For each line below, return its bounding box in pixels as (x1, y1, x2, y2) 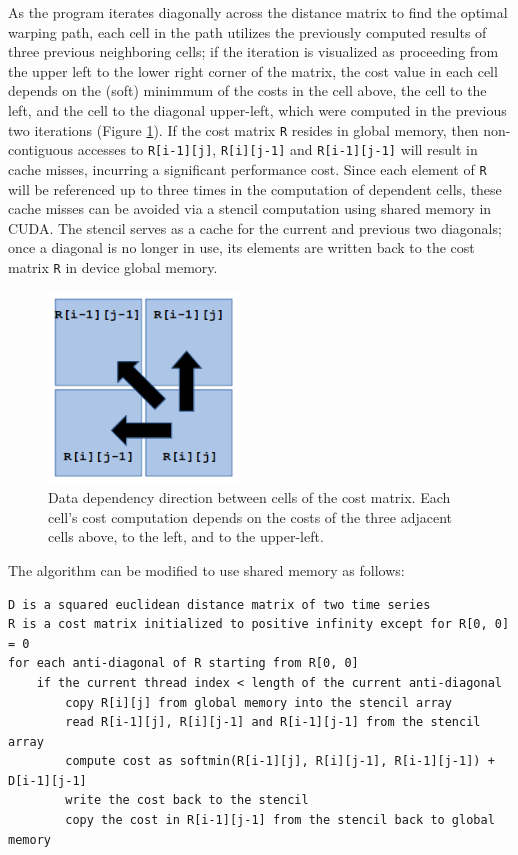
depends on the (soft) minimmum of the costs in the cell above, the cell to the (8, 80, 487, 101)
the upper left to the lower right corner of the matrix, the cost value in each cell (8, 60, 498, 81)
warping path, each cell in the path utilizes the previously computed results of (8, 21, 487, 42)
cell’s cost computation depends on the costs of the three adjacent (48, 506, 453, 527)
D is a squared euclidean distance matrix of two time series (8, 597, 431, 612)
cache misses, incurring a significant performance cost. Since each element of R (8, 158, 487, 179)
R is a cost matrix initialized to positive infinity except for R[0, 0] (8, 617, 510, 632)
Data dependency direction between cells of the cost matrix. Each (48, 487, 451, 508)
